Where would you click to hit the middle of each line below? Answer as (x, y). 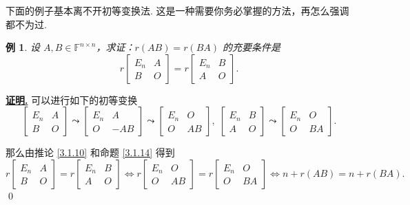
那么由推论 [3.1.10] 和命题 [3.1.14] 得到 (90, 152)
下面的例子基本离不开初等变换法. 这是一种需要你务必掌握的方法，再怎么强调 (177, 10)
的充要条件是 (252, 47)
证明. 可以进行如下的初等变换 (72, 99)
